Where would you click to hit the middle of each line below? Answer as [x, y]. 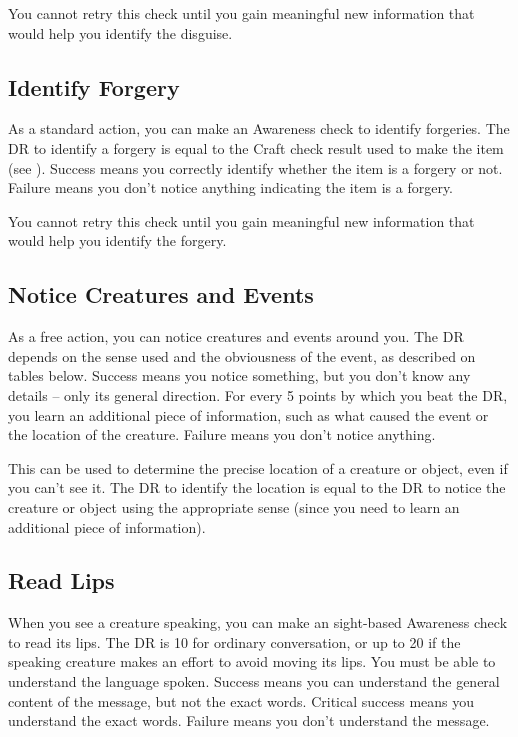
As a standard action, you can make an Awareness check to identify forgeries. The [259, 128]
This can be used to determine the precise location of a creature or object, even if [258, 467]
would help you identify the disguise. [120, 32]
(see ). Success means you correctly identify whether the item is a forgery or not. [255, 167]
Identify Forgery [94, 86]
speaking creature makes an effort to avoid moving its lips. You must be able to [252, 661]
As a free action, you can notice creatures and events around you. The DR [236, 336]
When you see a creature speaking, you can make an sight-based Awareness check [258, 622]
